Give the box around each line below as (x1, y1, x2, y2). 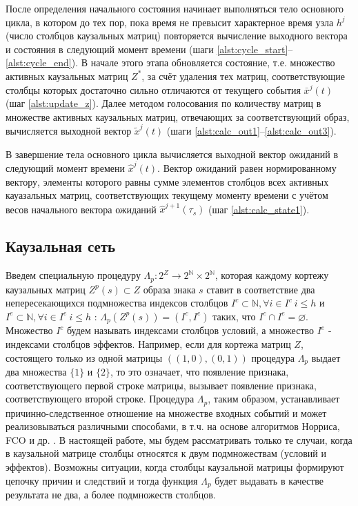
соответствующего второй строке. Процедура (6, 391, 195, 406)
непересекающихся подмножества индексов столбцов (6, 295, 228, 310)
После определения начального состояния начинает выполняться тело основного (6, 1, 344, 15)
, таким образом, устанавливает (208, 391, 340, 406)
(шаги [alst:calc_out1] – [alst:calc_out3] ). (166, 124, 337, 138)
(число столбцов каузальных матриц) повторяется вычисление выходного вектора (6, 28, 348, 43)
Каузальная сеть (6, 235, 116, 257)
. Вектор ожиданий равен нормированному (157, 160, 337, 175)
